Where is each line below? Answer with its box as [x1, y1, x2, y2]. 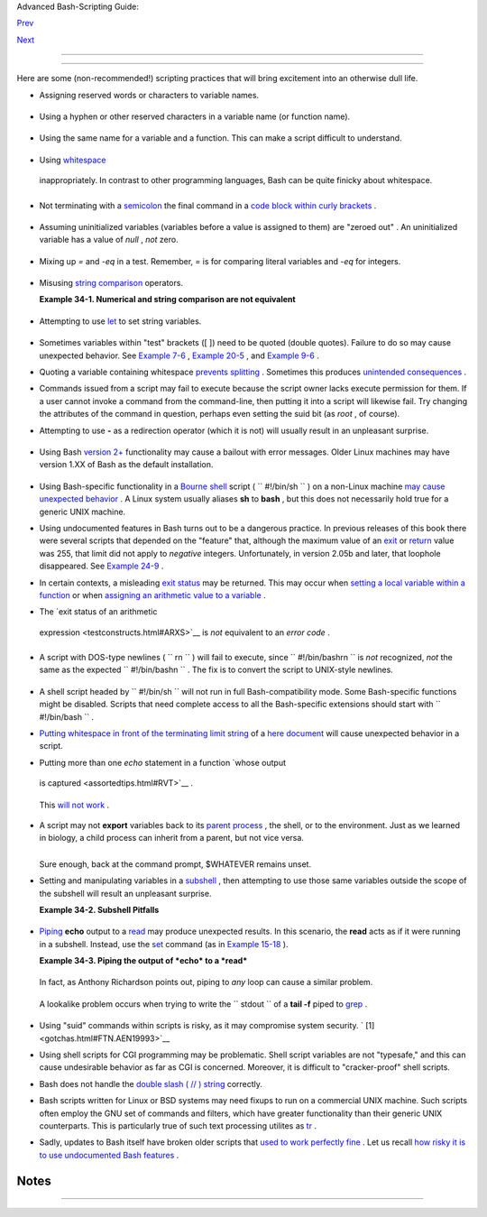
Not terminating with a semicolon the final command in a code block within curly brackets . [39, 199, 377, 211]
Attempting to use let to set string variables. [39, 316, 202, 327]
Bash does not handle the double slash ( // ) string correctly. [39, 1078, 263, 1089]
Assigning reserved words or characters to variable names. [39, 89, 260, 100]
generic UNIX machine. [39, 506, 126, 517]
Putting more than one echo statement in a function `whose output [39, 757, 286, 768]
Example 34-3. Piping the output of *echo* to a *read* [39, 955, 248, 966]
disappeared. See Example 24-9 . [39, 560, 164, 572]
